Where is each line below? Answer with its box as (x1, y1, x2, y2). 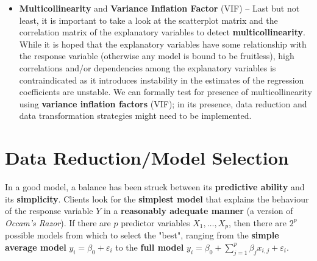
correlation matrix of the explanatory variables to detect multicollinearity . (19, 26, 305, 38)
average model (5, 240, 66, 253)
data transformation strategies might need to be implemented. (19, 109, 252, 122)
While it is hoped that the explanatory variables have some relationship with (19, 37, 307, 50)
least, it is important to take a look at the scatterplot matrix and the (19, 13, 278, 26)
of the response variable (5, 204, 93, 217)
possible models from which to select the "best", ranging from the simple (5, 229, 279, 241)
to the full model (115, 240, 184, 253)
